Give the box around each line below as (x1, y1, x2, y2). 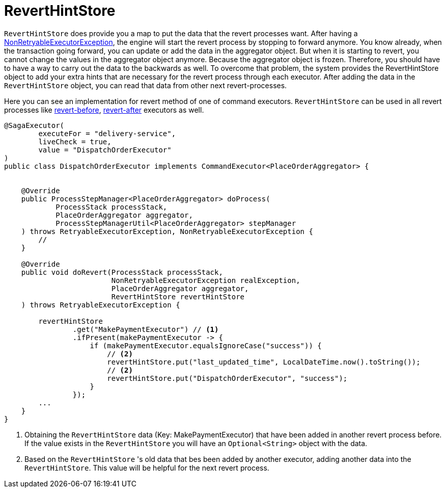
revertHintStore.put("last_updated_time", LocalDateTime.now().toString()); (107, 357, 421, 366)
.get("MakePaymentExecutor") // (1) (72, 325, 219, 333)
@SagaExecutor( (4, 121, 65, 130)
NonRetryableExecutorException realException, (111, 276, 300, 284)
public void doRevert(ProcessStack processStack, (21, 268, 223, 276)
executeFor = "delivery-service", (38, 129, 176, 138)
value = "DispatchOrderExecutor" (38, 145, 172, 154)
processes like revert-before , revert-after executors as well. (4, 105, 204, 114)
